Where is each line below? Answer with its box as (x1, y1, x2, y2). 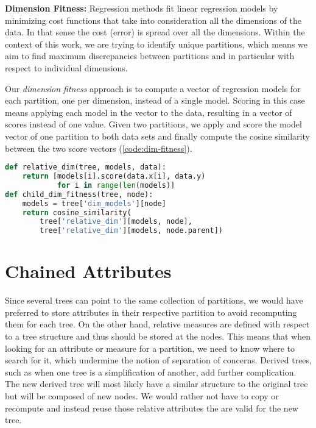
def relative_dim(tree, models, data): (5, 163, 166, 172)
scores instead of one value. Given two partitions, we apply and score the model (5, 118, 302, 130)
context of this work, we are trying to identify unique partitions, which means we (5, 37, 307, 50)
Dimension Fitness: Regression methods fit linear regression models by (5, 2, 278, 14)
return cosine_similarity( (22, 208, 132, 217)
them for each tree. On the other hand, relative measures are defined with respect (5, 318, 310, 330)
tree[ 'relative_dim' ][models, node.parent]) (40, 226, 223, 235)
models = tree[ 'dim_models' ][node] (22, 199, 166, 208)
